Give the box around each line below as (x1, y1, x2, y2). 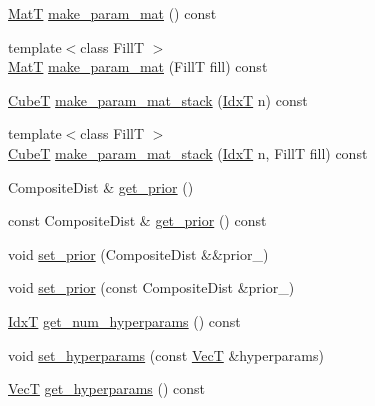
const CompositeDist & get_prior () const (8, 210, 267, 231)
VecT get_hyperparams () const (8, 378, 206, 399)
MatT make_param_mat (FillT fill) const (8, 56, 268, 77)
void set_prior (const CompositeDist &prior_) (8, 277, 295, 298)
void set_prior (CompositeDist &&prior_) (8, 243, 269, 264)
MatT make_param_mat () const (8, 3, 217, 23)
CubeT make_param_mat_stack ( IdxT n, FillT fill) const (8, 142, 368, 163)
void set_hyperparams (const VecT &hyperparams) (8, 344, 324, 365)
